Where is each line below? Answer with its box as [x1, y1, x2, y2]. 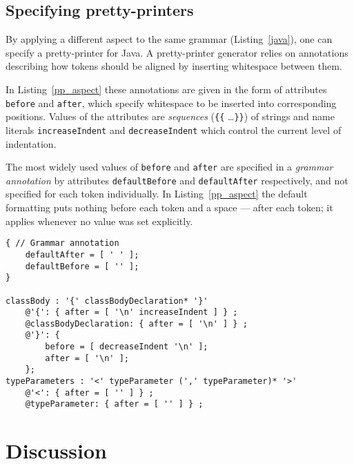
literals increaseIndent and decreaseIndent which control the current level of [6, 122, 342, 137]
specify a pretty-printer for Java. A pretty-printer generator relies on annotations [6, 45, 348, 59]
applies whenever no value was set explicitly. [6, 213, 193, 228]
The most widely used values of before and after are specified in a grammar [6, 159, 333, 174]
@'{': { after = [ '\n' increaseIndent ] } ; [25, 307, 238, 318]
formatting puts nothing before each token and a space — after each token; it [6, 200, 333, 215]
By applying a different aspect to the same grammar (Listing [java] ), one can [6, 32, 333, 46]
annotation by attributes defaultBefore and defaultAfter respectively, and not [6, 173, 348, 187]
